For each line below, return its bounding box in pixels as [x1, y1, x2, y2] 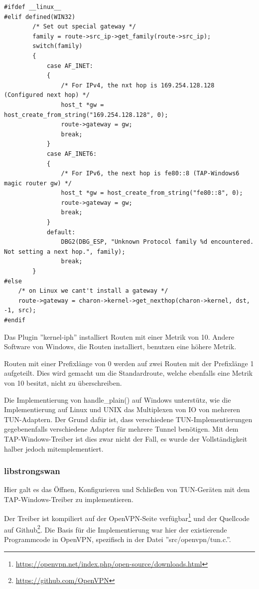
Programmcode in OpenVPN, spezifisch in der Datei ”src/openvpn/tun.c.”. [4, 534, 231, 545]
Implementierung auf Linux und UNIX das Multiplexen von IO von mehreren [4, 404, 241, 415]
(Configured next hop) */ [4, 91, 90, 99]
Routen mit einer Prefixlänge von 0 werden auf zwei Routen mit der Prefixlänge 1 [4, 358, 254, 368]
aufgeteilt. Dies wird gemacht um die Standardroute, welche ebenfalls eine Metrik [4, 368, 253, 378]
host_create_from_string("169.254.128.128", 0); [4, 111, 168, 118]
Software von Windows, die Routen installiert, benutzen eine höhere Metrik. [4, 341, 237, 352]
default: [46, 228, 76, 236]
